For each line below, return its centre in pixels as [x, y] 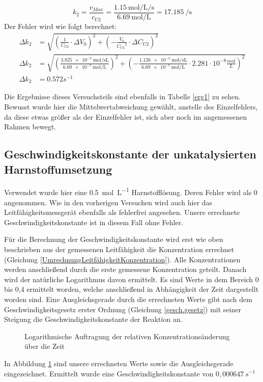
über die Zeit [45, 346]
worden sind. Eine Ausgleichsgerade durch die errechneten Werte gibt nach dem [128, 299]
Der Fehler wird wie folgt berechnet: [61, 26]
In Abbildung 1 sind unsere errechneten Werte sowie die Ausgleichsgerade [119, 363]
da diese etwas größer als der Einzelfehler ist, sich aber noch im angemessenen [126, 116]
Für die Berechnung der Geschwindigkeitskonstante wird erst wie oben [114, 239]
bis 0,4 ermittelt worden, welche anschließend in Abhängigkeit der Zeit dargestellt [131, 289]
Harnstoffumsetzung [58, 169]
